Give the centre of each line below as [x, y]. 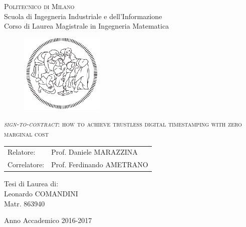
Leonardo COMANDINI [41, 193]
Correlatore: [26, 164]
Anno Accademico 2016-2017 [48, 220]
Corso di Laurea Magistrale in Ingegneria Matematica [87, 26]
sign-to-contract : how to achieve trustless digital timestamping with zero [123, 124]
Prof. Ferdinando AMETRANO [100, 164]
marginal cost [26, 134]
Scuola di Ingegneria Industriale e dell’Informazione [83, 16]
